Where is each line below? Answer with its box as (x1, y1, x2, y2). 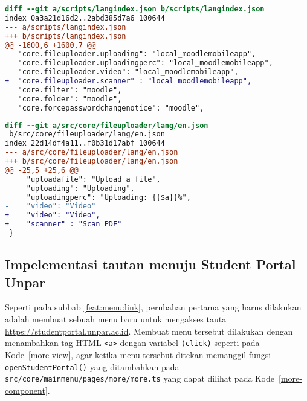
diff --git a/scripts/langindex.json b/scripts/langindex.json (5, 5, 265, 13)
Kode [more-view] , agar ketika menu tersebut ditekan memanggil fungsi (5, 348, 271, 361)
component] (5, 383, 48, 396)
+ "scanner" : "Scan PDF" (5, 220, 122, 229)
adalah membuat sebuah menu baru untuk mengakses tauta (5, 313, 227, 326)
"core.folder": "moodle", (18, 94, 122, 103)
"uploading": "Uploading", (26, 184, 135, 193)
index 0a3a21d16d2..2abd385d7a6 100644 (5, 13, 165, 22)
